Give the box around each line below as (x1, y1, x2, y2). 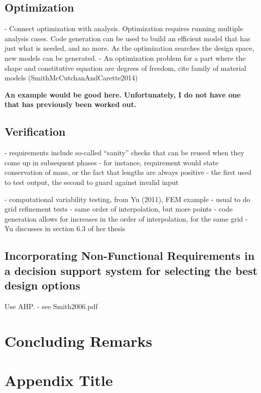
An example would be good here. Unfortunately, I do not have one (5, 89, 241, 100)
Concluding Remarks (5, 330, 153, 351)
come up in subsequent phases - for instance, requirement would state (5, 157, 218, 167)
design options (5, 277, 80, 293)
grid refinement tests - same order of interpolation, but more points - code (5, 204, 233, 214)
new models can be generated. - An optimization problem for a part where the (5, 52, 246, 63)
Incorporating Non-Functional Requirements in (5, 248, 255, 263)
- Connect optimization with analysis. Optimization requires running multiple (5, 23, 243, 34)
